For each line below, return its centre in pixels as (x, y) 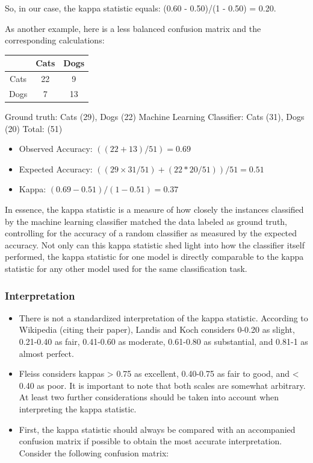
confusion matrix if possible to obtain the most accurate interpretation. (150, 441)
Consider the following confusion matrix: (94, 452)
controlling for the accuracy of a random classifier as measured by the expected (151, 233)
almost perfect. (46, 353)
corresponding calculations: (55, 40)
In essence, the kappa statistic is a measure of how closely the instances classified (154, 209)
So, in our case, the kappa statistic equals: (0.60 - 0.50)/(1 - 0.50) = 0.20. (141, 8)
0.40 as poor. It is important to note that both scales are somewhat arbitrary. (162, 385)
